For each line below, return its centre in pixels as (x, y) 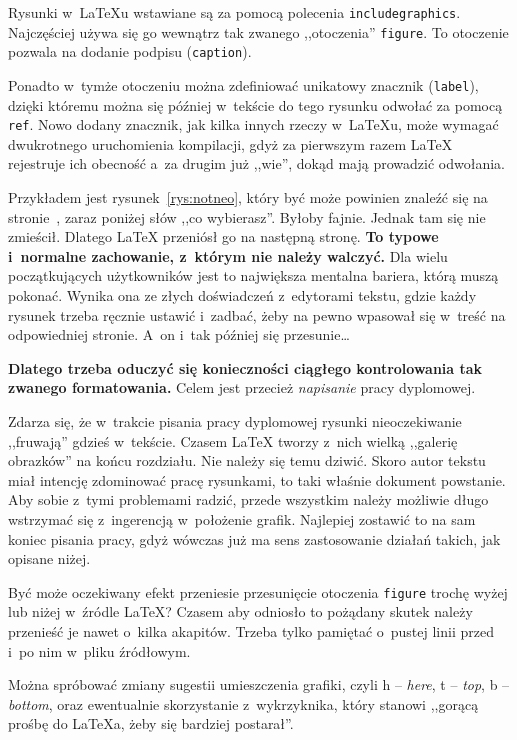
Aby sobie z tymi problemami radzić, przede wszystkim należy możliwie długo (248, 499)
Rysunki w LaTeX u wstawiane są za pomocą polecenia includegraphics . (234, 12)
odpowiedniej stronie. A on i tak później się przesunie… (179, 334)
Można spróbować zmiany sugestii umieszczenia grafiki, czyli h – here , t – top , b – (259, 684)
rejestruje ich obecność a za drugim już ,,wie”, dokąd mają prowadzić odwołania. (256, 163)
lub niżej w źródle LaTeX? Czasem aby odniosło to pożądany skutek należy (240, 611)
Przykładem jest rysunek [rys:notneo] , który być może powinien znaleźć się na (248, 197)
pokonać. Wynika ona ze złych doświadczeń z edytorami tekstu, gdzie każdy (242, 295)
